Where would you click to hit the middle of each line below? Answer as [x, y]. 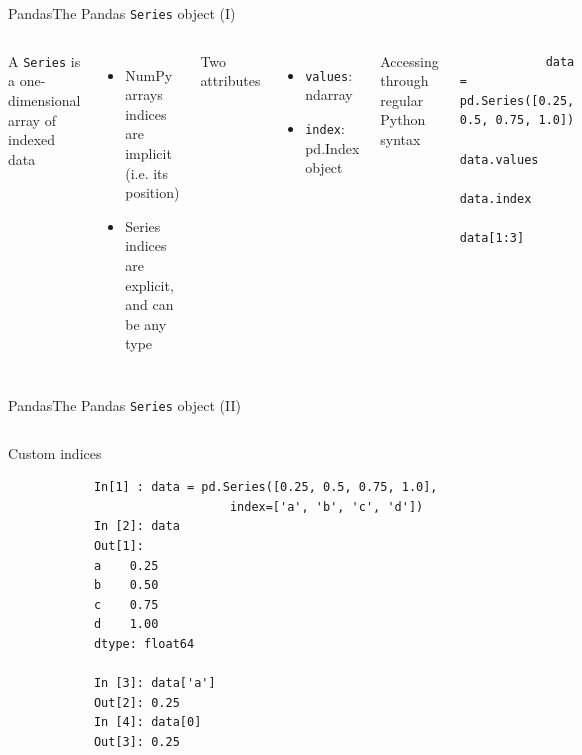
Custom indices [55, 452]
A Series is [44, 60]
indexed [32, 139]
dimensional [44, 99]
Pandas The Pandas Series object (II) [124, 404]
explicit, [149, 284]
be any [146, 323]
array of [32, 119]
